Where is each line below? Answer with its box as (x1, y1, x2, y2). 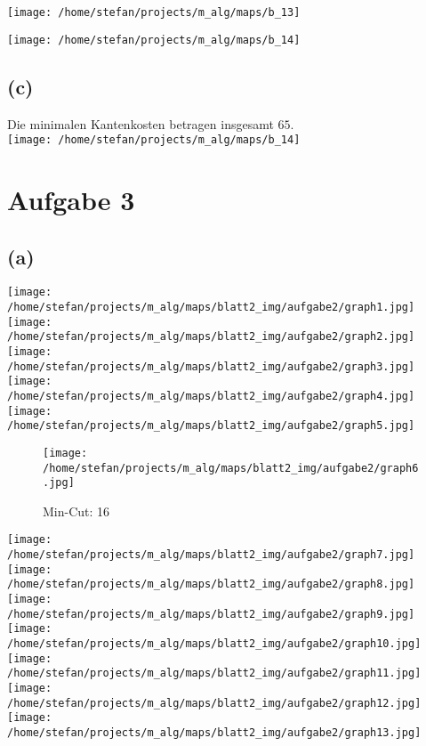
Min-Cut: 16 (43, 501, 110, 520)
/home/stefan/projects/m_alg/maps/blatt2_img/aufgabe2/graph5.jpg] (7, 419, 415, 433)
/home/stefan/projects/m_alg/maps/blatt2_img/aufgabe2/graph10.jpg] (7, 637, 422, 651)
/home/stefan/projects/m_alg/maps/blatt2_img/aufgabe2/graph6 (43, 461, 419, 474)
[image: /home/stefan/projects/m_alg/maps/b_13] (7, 6, 301, 19)
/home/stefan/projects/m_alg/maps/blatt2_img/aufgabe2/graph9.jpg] (7, 607, 415, 620)
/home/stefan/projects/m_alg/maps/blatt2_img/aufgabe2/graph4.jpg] (7, 389, 415, 402)
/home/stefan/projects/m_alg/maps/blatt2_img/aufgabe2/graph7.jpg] (7, 548, 415, 562)
